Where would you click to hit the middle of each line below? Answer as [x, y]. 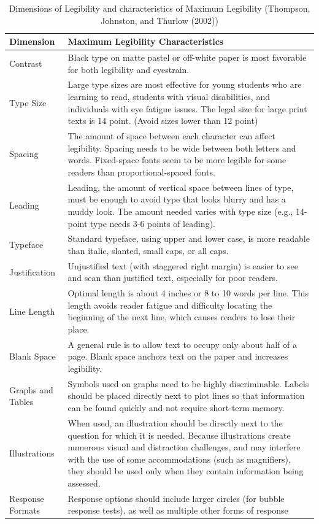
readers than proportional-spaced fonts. [141, 171]
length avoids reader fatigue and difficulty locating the [170, 305]
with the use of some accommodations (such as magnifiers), [179, 459]
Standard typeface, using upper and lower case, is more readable [189, 238]
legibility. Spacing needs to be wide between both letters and [182, 148]
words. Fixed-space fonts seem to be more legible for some [177, 160]
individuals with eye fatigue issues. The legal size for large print [187, 108]
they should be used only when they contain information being [186, 471]
